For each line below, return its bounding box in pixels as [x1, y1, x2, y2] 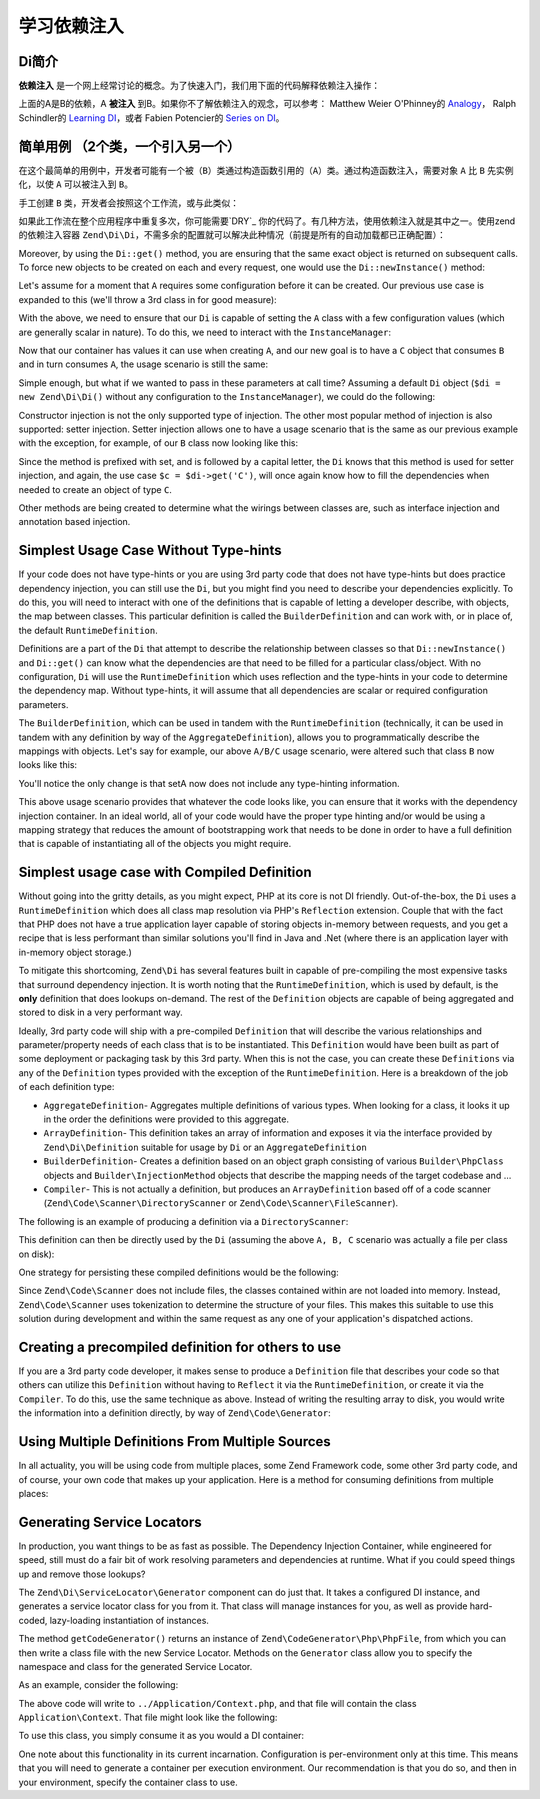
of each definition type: [18, 1081, 115, 1093]
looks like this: [18, 759, 78, 771]
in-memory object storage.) [18, 946, 132, 958]
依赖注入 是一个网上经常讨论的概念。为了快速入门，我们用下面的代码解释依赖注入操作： [18, 80, 380, 92]
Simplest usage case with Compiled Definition [18, 864, 312, 881]
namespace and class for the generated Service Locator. [18, 1660, 253, 1672]
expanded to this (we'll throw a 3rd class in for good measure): [18, 293, 277, 305]
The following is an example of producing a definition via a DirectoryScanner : [18, 1215, 349, 1227]
